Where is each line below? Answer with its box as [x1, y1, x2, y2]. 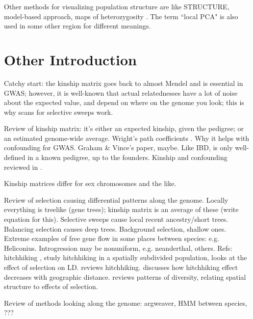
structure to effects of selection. [4, 281, 98, 292]
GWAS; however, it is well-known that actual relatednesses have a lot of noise [4, 87, 238, 98]
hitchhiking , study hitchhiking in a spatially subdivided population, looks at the [4, 252, 247, 263]
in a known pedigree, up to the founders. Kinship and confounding [27, 152, 228, 162]
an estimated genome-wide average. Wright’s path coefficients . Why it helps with [4, 133, 250, 143]
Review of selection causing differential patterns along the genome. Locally [4, 194, 228, 205]
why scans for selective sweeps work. [4, 106, 113, 117]
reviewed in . [4, 161, 42, 172]
